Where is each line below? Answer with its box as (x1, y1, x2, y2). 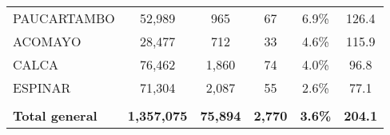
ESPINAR (13, 78, 71, 97)
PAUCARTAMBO (13, 9, 115, 27)
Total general (13, 106, 97, 125)
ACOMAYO (13, 32, 82, 50)
